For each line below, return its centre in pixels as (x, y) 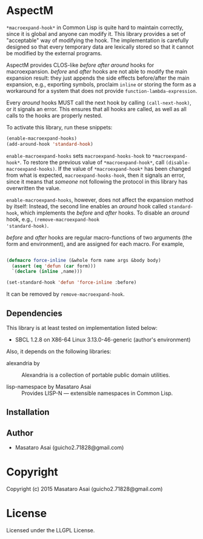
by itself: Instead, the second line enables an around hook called (87, 206)
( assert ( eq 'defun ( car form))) (54, 266)
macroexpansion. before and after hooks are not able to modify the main (97, 71)
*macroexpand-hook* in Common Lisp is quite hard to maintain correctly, (95, 27)
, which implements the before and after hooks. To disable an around (103, 213)
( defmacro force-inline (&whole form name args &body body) (84, 260)
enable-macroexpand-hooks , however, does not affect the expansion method (100, 200)
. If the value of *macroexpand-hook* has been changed (123, 168)
